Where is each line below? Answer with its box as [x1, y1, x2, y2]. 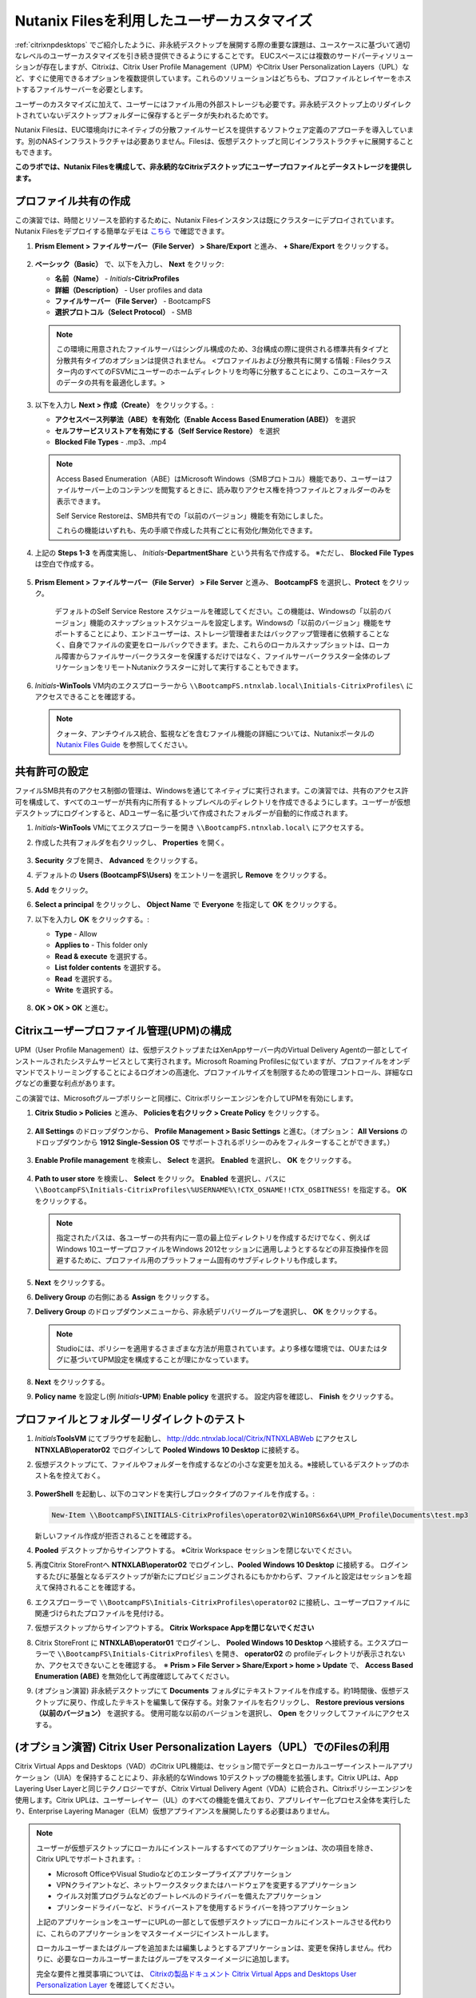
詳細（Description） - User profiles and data [54, 285, 203, 295]
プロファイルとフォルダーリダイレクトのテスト [14, 1413, 246, 1427]
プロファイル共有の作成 [14, 194, 131, 208]
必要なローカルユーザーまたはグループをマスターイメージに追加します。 [57, 1954, 294, 1964]
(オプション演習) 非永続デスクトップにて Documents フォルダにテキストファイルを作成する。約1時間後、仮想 [34, 1686, 395, 1696]
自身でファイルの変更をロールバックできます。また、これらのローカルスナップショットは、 [68, 640, 369, 650]
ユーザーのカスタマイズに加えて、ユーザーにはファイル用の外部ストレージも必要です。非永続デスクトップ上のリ [14, 99, 383, 109]
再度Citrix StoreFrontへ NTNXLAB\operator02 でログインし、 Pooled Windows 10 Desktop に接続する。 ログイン [34, 1560, 409, 1570]
